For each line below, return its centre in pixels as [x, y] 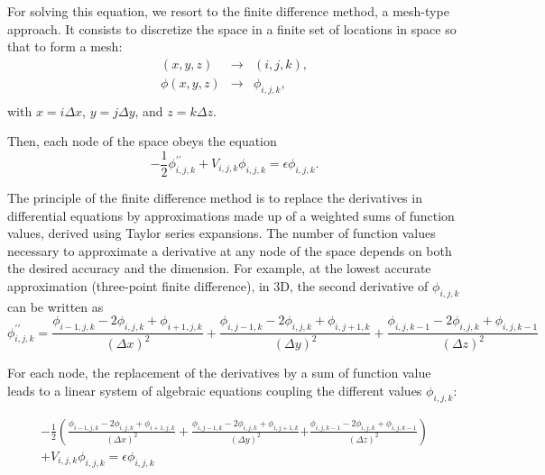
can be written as [55, 306]
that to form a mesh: [65, 46]
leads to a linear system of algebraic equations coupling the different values [215, 391]
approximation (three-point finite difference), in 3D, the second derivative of [218, 285]
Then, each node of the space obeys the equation [142, 141]
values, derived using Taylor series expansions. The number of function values [222, 233]
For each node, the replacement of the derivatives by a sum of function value [219, 373]
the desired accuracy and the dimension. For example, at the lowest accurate [219, 268]
